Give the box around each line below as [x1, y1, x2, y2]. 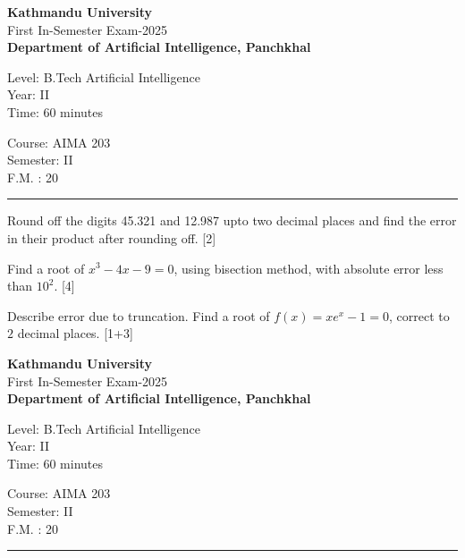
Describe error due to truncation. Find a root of [7, 306, 270, 325]
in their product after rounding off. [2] [7, 228, 216, 247]
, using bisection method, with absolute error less [173, 258, 444, 277]
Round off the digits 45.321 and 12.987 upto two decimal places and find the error [7, 211, 457, 230]
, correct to [388, 306, 450, 325]
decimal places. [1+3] [17, 324, 133, 342]
